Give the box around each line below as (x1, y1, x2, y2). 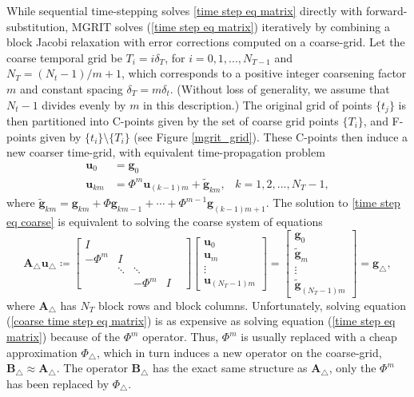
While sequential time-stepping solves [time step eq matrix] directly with (6, 2, 363, 18)
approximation (6, 343, 78, 360)
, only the (328, 359, 376, 376)
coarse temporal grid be (6, 49, 122, 66)
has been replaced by (6, 375, 109, 391)
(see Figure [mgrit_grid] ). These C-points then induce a (133, 128, 408, 145)
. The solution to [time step (265, 194, 400, 211)
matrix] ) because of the (6, 328, 121, 345)
